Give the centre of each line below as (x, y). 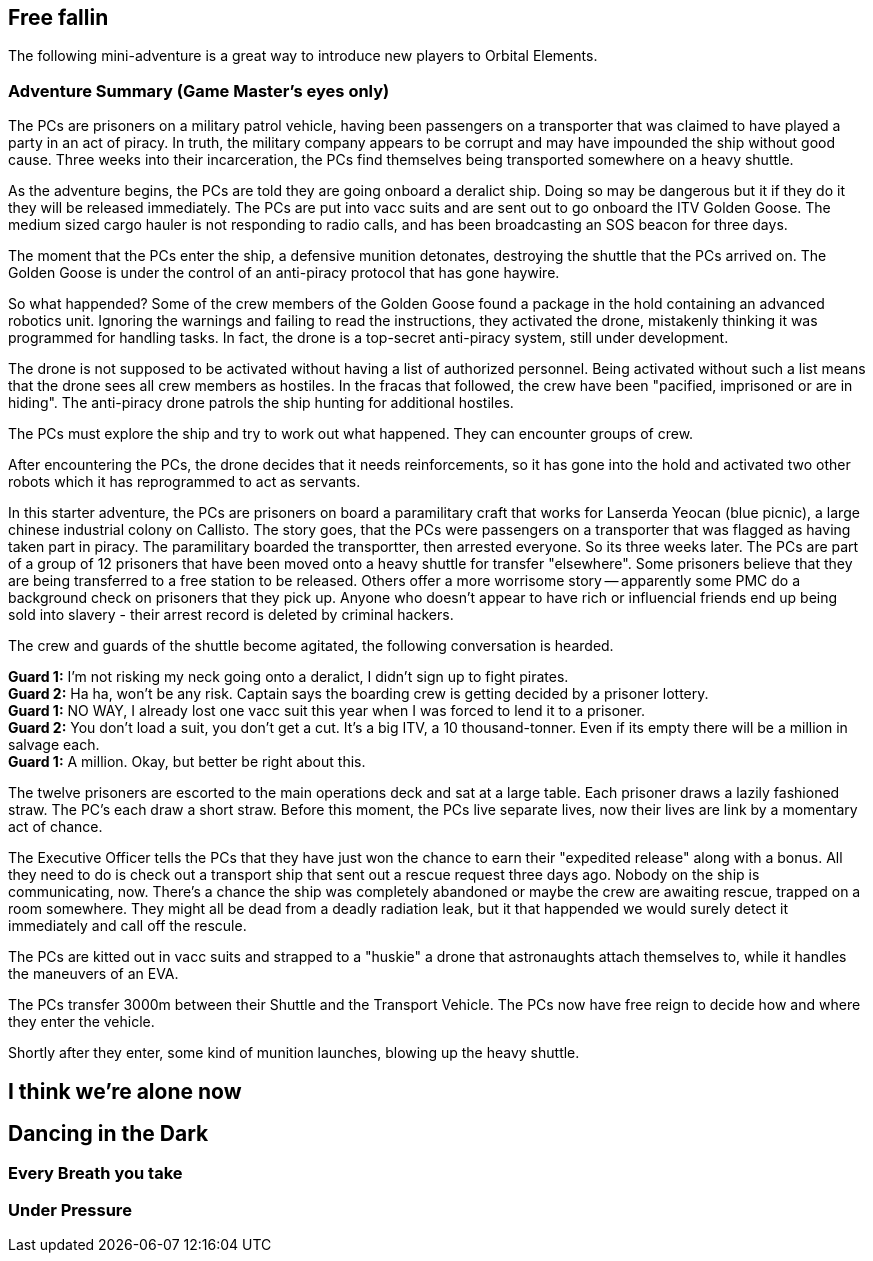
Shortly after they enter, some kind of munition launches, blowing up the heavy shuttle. (294, 1053)
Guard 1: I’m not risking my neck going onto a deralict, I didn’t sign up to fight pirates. (288, 677)
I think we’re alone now (125, 1091)
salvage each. (54, 745)
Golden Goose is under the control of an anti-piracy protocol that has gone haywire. (284, 273)
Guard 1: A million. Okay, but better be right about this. (187, 762)
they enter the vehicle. (81, 1022)
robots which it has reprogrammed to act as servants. (184, 482)
